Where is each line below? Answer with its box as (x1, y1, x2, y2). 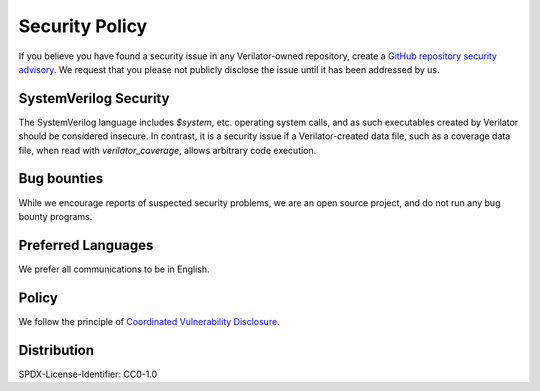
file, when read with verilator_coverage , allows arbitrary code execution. (18, 144, 317, 156)
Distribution (18, 341, 95, 359)
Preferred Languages (18, 236, 154, 254)
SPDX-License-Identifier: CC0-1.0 (18, 368, 158, 380)
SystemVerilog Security (18, 90, 170, 107)
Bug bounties (18, 170, 104, 187)
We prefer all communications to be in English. (18, 263, 210, 275)
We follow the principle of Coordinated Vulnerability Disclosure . (18, 315, 280, 327)
